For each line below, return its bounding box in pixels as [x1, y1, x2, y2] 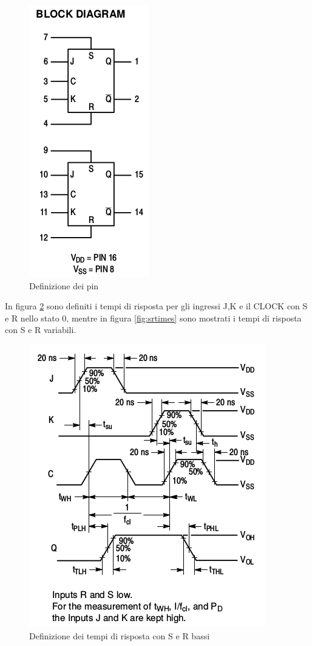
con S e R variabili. [5, 323, 76, 336]
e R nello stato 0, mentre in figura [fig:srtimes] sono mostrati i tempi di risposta [5, 311, 302, 324]
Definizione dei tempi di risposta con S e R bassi [29, 629, 210, 642]
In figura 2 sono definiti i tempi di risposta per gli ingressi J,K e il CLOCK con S [5, 300, 308, 312]
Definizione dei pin [29, 279, 99, 292]
